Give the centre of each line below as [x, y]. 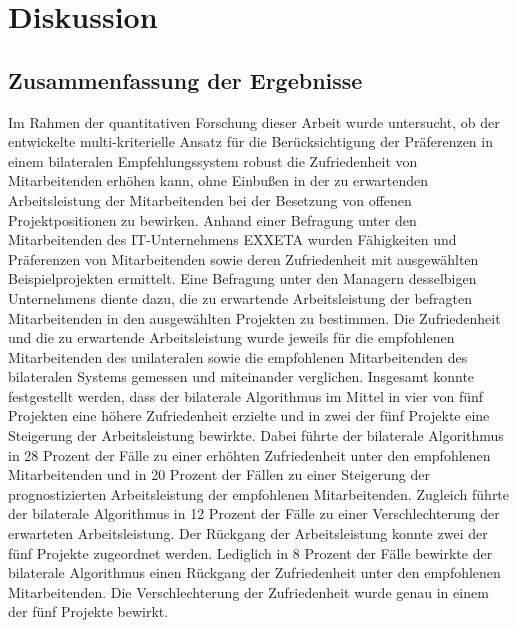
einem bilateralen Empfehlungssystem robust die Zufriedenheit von [213, 160]
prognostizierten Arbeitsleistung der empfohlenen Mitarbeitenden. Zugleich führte [259, 493]
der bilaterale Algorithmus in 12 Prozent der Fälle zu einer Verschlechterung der [254, 513]
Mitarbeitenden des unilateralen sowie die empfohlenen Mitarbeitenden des [238, 356]
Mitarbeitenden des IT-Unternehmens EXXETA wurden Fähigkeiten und [232, 239]
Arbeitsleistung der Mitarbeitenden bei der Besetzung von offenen [210, 199]
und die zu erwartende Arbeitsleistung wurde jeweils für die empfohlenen [231, 337]
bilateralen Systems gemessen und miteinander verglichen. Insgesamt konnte [241, 376]
